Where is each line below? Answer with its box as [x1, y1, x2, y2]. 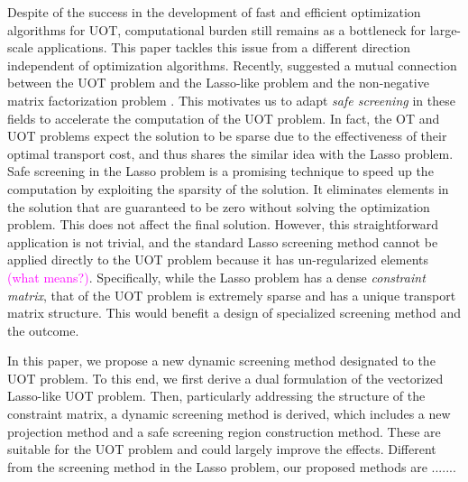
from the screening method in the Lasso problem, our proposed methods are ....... [7, 457, 456, 476]
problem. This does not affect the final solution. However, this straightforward [7, 215, 439, 234]
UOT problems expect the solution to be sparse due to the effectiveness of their [7, 126, 447, 145]
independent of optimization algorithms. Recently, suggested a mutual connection [7, 55, 457, 74]
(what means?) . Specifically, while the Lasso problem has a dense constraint [7, 267, 426, 286]
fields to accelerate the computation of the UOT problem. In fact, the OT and [7, 108, 440, 127]
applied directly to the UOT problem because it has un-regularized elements [7, 250, 429, 269]
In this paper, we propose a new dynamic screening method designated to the [7, 351, 436, 370]
